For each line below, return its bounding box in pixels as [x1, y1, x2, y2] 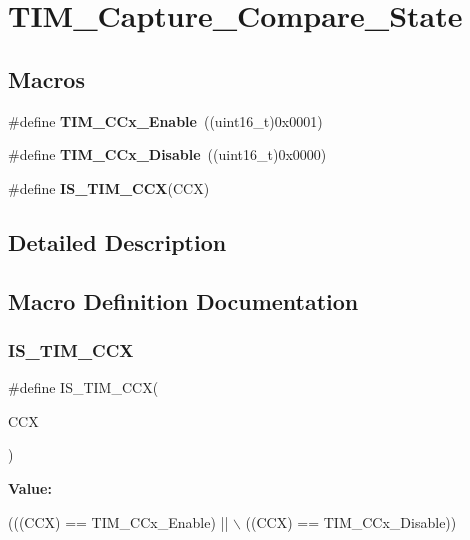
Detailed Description [8, 226, 227, 257]
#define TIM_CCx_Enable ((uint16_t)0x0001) [8, 110, 323, 131]
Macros [8, 63, 85, 94]
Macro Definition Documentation [8, 285, 359, 316]
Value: [8, 477, 52, 498]
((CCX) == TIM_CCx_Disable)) [245, 511, 457, 532]
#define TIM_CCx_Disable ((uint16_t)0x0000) [8, 144, 327, 165]
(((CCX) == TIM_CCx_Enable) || [8, 511, 229, 532]
